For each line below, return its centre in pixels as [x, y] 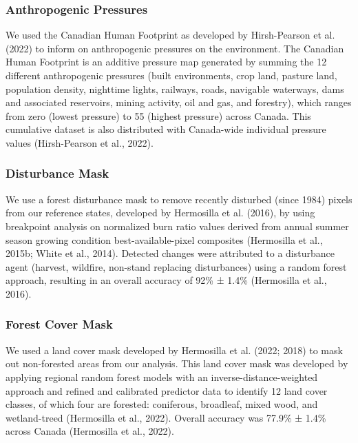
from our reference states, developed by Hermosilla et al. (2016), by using [160, 213]
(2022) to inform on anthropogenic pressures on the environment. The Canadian [175, 48]
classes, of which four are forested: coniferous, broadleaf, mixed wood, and [162, 404]
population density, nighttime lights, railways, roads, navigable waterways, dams [175, 89]
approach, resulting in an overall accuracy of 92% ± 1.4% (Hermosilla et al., [166, 280]
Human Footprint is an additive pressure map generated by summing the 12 [166, 62]
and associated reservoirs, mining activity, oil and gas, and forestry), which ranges [179, 102]
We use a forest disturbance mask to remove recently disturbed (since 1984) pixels [179, 199]
